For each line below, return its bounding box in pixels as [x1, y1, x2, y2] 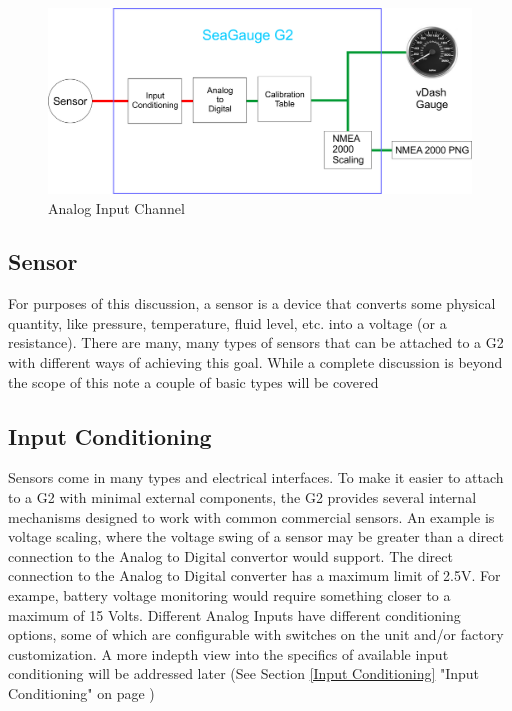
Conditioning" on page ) [8, 683, 155, 703]
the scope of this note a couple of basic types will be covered [8, 371, 379, 392]
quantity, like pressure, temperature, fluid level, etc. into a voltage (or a [8, 312, 447, 333]
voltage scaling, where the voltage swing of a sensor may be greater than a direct [8, 526, 504, 547]
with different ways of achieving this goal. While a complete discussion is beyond [8, 352, 503, 373]
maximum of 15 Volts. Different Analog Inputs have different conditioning [8, 604, 461, 625]
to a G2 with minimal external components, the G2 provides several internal [8, 487, 477, 508]
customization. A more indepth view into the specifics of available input [8, 643, 449, 664]
